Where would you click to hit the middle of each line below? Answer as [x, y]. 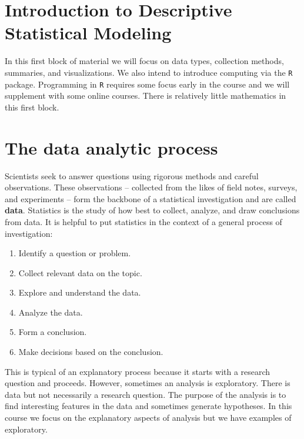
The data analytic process [111, 147]
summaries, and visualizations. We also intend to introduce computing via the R [149, 72]
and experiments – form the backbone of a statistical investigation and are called [151, 198]
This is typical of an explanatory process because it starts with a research [138, 371]
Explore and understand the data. [80, 292]
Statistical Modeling [88, 33]
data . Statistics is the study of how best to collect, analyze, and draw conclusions [152, 210]
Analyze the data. [51, 312]
